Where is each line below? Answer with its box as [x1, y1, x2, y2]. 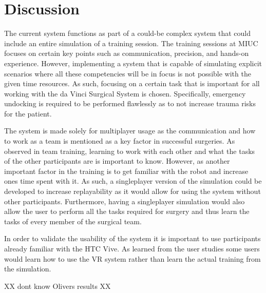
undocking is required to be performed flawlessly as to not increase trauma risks [4, 98, 256, 109]
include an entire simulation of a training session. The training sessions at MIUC [4, 37, 258, 48]
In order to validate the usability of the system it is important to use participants [4, 233, 261, 244]
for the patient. [4, 108, 52, 119]
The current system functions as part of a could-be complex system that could [4, 28, 251, 38]
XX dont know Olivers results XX [4, 280, 111, 291]
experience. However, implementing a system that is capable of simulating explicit [4, 57, 262, 68]
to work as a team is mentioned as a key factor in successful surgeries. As [4, 135, 235, 146]
